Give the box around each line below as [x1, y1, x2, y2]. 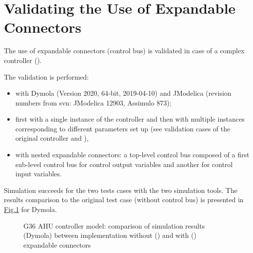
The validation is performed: [4, 71, 89, 82]
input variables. [15, 169, 62, 179]
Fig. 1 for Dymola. [4, 204, 57, 214]
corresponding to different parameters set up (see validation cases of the [15, 123, 231, 133]
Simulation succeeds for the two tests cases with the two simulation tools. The [4, 185, 237, 195]
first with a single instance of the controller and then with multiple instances [15, 114, 245, 124]
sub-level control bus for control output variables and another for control [15, 159, 233, 169]
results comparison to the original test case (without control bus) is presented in [4, 194, 244, 205]
